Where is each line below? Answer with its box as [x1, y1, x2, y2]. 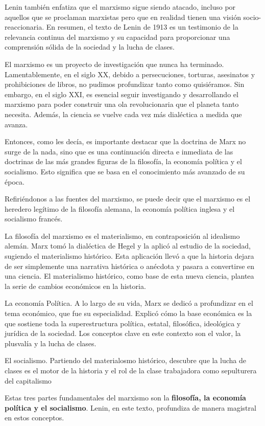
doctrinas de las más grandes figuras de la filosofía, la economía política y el [5, 156, 242, 167]
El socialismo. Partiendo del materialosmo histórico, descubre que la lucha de [5, 355, 247, 366]
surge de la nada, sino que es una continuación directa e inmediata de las [5, 146, 233, 156]
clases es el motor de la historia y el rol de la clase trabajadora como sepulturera [5, 365, 257, 375]
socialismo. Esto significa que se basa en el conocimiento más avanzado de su [5, 166, 245, 176]
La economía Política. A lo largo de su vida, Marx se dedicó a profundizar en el [5, 298, 253, 308]
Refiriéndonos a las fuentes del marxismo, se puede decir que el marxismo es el [5, 193, 251, 204]
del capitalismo [5, 375, 52, 386]
